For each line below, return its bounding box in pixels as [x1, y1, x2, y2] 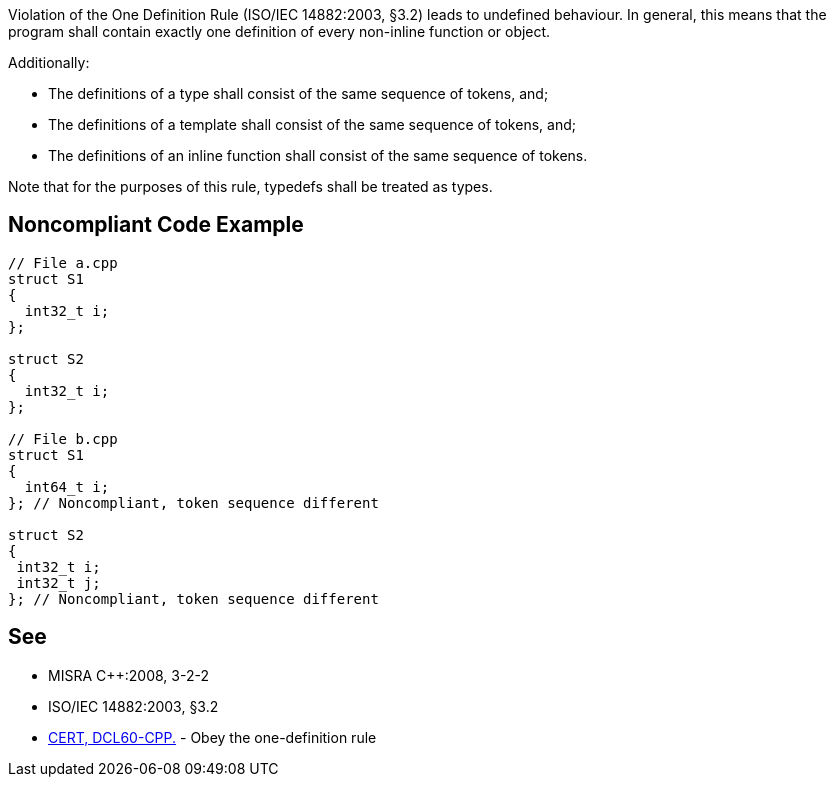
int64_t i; [24, 478, 110, 495]
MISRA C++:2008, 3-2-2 [48, 666, 209, 684]
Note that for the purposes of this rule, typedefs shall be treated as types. [8, 178, 493, 195]
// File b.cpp [8, 430, 118, 447]
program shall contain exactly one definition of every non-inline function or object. [8, 23, 551, 40]
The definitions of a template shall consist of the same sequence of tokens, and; [48, 116, 576, 133]
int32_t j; [16, 574, 101, 591]
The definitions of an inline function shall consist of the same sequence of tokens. [48, 147, 588, 164]
